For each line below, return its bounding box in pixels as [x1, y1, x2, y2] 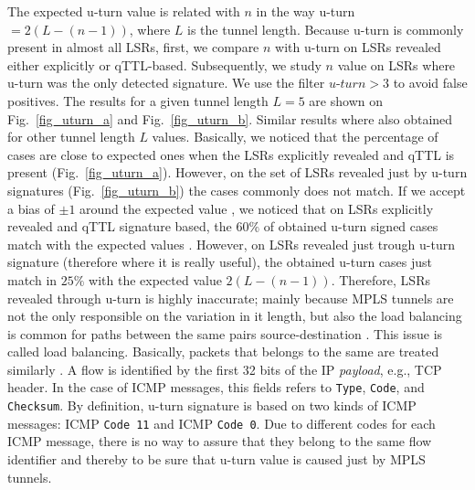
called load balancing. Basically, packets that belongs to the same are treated [7, 342, 439, 361]
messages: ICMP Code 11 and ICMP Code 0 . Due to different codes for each [7, 413, 436, 432]
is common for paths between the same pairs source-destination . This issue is [7, 324, 443, 343]
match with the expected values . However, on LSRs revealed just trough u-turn [7, 234, 455, 253]
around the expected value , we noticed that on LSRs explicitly [79, 198, 434, 218]
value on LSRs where [337, 55, 456, 74]
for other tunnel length [7, 127, 135, 146]
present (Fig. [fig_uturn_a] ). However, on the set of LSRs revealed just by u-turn [7, 163, 468, 182]
